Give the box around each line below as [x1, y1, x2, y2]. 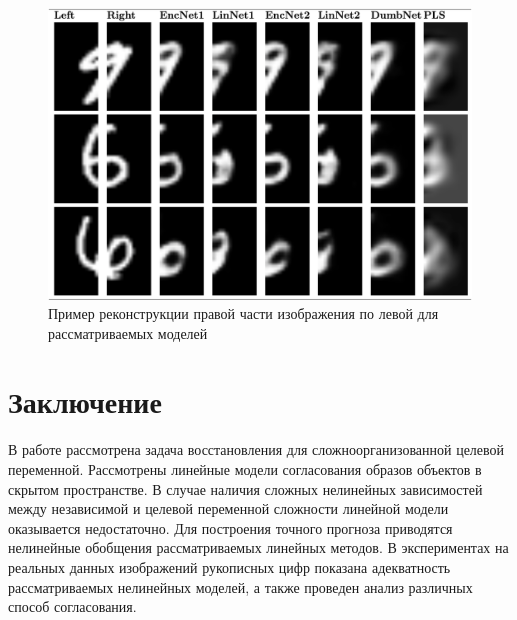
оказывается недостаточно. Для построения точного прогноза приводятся [8, 517, 453, 538]
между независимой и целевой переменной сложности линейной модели [8, 498, 449, 519]
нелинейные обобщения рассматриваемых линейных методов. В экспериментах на [8, 537, 509, 558]
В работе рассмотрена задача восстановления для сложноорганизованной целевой [8, 439, 505, 460]
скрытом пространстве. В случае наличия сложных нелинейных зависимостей [8, 478, 483, 499]
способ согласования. [8, 596, 137, 617]
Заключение [8, 381, 162, 422]
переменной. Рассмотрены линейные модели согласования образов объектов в [8, 459, 482, 479]
